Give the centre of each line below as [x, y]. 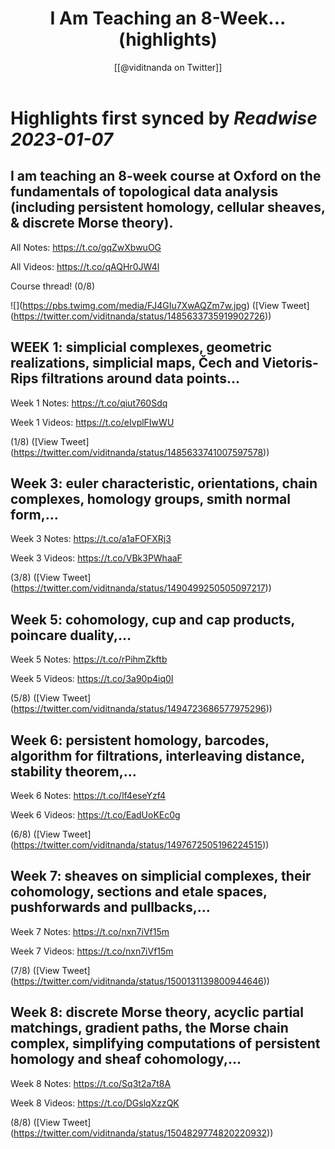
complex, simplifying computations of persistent [165, 1043]
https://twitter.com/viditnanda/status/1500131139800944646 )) [141, 981]
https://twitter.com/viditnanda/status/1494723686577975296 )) [143, 709]
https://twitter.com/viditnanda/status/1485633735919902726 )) [142, 316]
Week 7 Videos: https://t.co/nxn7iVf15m [92, 951]
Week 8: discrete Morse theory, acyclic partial [157, 1012]
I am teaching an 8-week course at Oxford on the [166, 176]
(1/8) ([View [34, 441]
